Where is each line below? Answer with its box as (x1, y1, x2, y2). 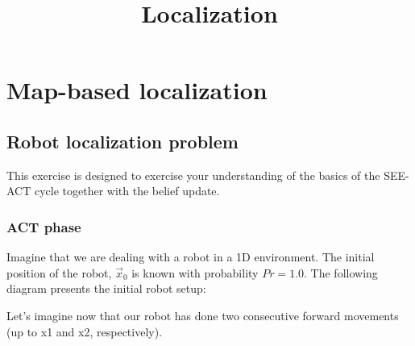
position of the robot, (6, 264, 112, 281)
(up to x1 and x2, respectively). (6, 323, 163, 340)
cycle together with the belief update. (34, 182, 220, 199)
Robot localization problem (6, 128, 239, 153)
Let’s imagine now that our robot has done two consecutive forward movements (6, 306, 399, 323)
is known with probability (131, 264, 259, 281)
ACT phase (6, 216, 81, 236)
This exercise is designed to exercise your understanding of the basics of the (6, 166, 380, 183)
